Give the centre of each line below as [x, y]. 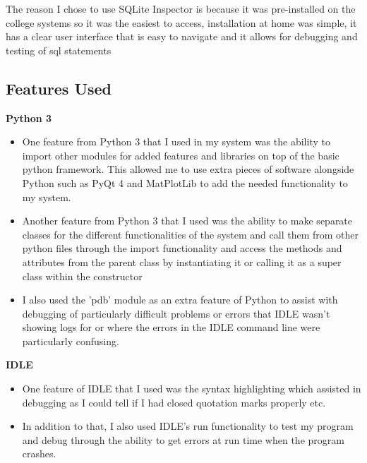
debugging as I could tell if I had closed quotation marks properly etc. [174, 402]
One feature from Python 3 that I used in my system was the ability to [176, 142]
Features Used [59, 88]
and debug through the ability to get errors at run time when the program [183, 439]
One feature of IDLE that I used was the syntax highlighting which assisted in [192, 389]
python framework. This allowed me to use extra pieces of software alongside [188, 169]
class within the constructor [82, 276]
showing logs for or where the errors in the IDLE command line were [171, 327]
